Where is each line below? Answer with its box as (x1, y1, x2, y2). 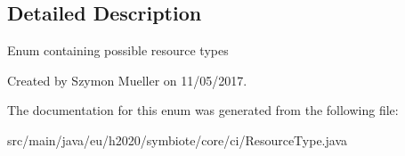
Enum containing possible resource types (7, 41, 229, 60)
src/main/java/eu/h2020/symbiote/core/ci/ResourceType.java (7, 130, 348, 149)
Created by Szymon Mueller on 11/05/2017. (7, 70, 247, 89)
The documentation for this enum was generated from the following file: (7, 101, 399, 119)
